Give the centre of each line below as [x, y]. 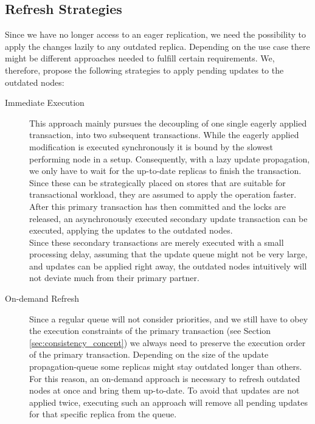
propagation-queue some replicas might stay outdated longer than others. [166, 367]
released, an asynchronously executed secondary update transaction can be [168, 218]
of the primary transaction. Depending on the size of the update [149, 354]
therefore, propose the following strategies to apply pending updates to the [144, 70]
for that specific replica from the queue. [103, 414]
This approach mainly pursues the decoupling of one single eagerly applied [168, 123]
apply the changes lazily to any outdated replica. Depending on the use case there [157, 46]
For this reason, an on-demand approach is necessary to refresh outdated [165, 378]
